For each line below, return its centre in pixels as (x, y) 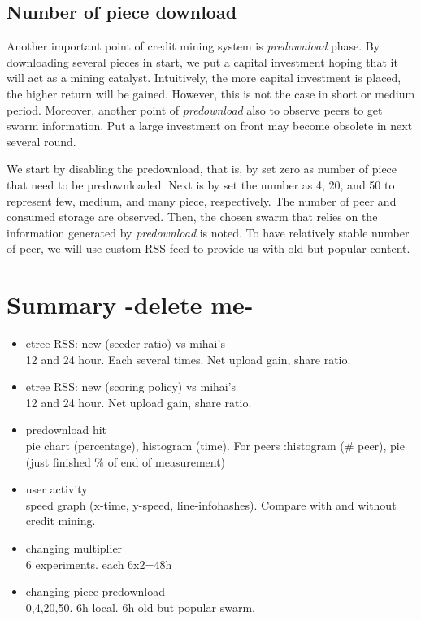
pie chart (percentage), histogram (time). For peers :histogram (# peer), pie (215, 446)
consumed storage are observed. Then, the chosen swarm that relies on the (192, 217)
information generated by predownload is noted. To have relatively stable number (208, 232)
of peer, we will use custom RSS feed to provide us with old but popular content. (208, 248)
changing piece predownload (95, 591)
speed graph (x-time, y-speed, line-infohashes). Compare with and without (211, 504)
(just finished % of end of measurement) (126, 461)
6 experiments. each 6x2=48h (99, 564)
